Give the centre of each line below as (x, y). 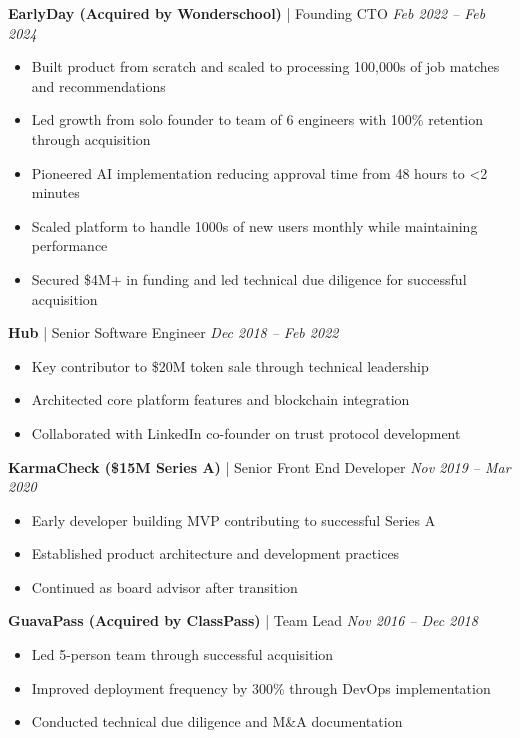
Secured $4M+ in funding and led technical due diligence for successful (249, 278)
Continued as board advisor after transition (164, 586)
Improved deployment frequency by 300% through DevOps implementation (261, 687)
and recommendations (98, 85)
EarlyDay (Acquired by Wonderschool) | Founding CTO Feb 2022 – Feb (247, 13)
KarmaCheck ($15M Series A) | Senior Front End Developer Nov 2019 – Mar (259, 466)
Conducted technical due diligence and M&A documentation (217, 721)
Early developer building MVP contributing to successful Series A (233, 519)
